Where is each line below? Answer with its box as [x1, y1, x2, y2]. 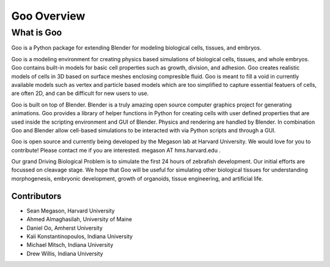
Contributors [11, 190, 62, 201]
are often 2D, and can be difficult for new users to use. [11, 89, 149, 97]
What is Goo [11, 27, 62, 38]
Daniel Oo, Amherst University [26, 224, 103, 231]
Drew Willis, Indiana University [26, 250, 103, 257]
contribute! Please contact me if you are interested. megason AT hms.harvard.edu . [11, 146, 221, 154]
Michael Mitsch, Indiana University [26, 241, 114, 249]
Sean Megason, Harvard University [26, 207, 116, 214]
